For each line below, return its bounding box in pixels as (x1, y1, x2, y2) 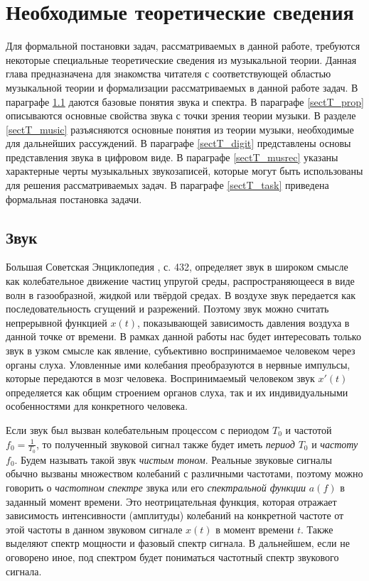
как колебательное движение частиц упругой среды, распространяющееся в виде (6, 273, 355, 288)
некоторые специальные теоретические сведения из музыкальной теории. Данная (6, 52, 357, 67)
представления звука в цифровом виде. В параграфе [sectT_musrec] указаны (6, 149, 338, 164)
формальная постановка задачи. (6, 191, 142, 206)
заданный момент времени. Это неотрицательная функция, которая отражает (6, 494, 337, 509)
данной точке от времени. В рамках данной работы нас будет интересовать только (6, 329, 361, 344)
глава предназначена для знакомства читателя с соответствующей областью (6, 66, 331, 81)
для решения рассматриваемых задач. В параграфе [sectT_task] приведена (6, 178, 329, 192)
